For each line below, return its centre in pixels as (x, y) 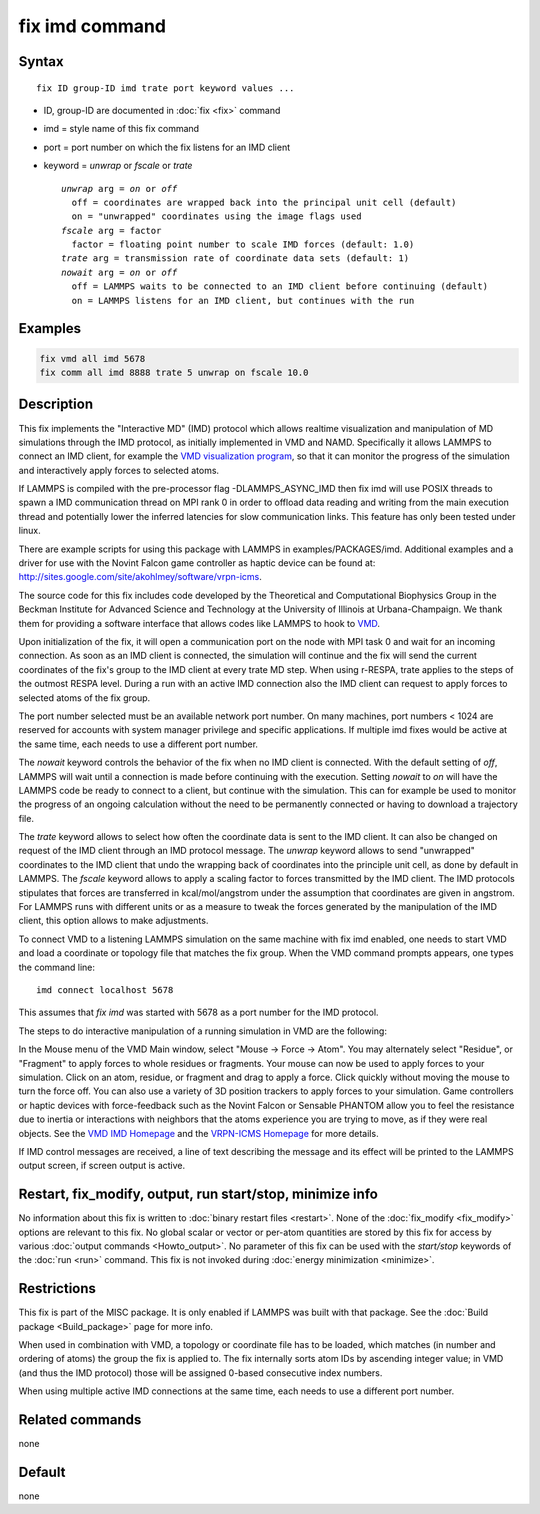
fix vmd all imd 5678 (92, 358)
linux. (30, 531)
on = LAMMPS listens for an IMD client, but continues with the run (243, 300)
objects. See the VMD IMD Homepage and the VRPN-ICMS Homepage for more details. (198, 1133)
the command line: (56, 967)
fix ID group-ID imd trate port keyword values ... (165, 88)
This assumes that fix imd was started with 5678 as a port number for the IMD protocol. (198, 1012)
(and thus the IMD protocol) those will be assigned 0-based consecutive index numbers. (200, 1372)
